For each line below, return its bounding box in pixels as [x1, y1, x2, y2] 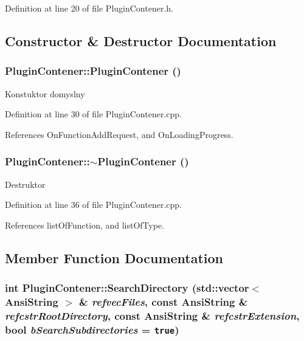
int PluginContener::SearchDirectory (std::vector [5, 280, 249, 295]
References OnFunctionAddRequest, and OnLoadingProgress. [5, 128, 233, 140]
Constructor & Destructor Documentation [5, 31, 277, 50]
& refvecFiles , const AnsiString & [79, 294, 248, 309]
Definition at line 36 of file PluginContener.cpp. [5, 198, 182, 211]
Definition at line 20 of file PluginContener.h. [5, 2, 173, 14]
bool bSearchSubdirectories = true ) [5, 322, 179, 337]
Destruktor [5, 177, 46, 190]
